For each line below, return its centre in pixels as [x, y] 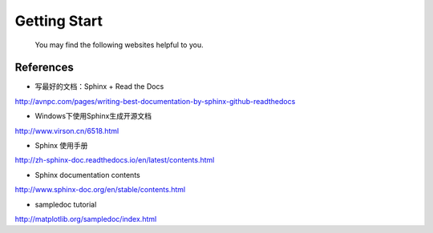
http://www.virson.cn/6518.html [67, 131]
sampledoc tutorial [66, 204]
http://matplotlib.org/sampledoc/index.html [86, 219]
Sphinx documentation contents [87, 175]
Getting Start [59, 21]
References [44, 68]
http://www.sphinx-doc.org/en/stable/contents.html [100, 190]
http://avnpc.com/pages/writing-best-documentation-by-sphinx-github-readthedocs [155, 101]
